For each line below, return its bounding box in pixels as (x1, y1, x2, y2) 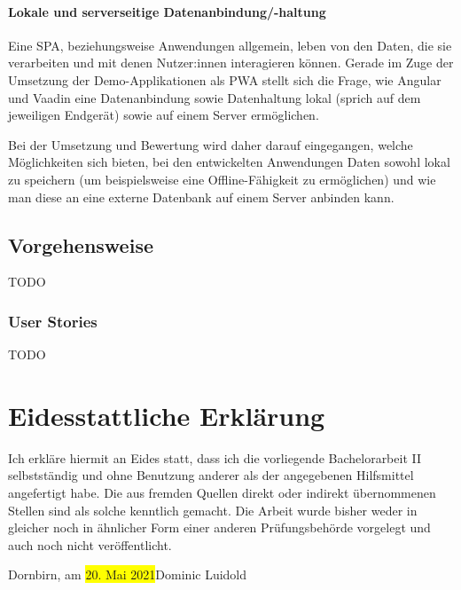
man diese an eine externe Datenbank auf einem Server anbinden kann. (8, 187, 395, 206)
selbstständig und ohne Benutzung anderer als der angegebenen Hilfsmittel (8, 466, 414, 484)
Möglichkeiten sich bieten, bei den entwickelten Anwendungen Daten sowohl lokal (8, 153, 450, 171)
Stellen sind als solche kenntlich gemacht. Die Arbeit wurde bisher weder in (8, 500, 418, 519)
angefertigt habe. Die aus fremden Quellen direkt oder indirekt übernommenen (8, 484, 436, 502)
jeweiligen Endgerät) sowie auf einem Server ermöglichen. (8, 106, 319, 124)
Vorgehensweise (8, 231, 153, 258)
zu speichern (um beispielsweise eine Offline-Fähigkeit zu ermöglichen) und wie (8, 169, 436, 188)
